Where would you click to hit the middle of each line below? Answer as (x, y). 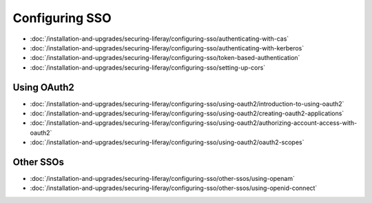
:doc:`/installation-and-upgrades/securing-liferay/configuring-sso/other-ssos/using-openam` (163, 179)
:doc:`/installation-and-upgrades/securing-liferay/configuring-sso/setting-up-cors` (148, 67)
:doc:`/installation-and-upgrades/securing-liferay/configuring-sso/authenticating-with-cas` (159, 39)
